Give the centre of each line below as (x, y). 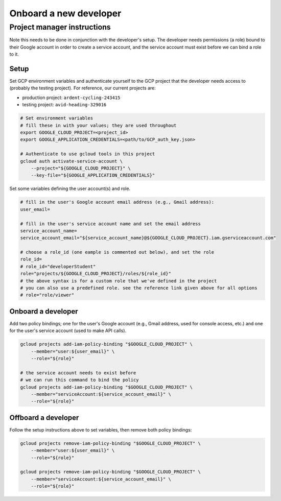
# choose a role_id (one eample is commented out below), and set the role (117, 252)
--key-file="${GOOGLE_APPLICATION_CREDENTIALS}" (93, 175)
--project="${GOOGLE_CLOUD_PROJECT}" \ (81, 168)
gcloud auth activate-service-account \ (71, 161)
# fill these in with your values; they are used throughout (98, 125)
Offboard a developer (44, 417)
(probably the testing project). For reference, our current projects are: (83, 88)
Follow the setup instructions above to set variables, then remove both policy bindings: (101, 430)
